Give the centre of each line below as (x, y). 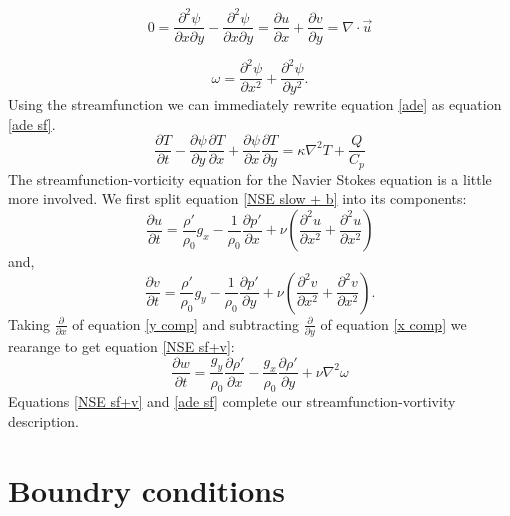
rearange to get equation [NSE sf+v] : (121, 345)
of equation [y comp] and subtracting (186, 323)
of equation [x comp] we (393, 323)
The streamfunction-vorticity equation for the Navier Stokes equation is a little (250, 178)
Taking (29, 323)
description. (43, 420)
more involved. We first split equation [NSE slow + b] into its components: (237, 198)
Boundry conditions (146, 489)
